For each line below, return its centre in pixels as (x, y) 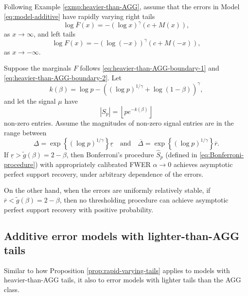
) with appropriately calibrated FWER (93, 164)
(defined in (181, 154)
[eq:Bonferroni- (222, 154)
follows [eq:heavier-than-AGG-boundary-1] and (150, 68)
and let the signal (30, 101)
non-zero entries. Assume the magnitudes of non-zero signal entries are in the (119, 123)
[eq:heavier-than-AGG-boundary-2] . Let (63, 77)
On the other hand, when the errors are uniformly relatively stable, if (107, 190)
